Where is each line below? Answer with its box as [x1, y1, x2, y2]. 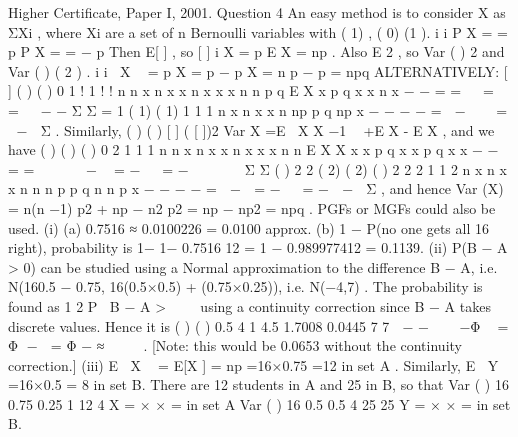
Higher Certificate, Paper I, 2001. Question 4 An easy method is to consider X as [8, 2, 506, 22]
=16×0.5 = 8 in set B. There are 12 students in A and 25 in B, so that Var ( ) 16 [8, 374, 509, 395]
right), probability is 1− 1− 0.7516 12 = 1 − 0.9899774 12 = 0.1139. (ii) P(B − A [8, 237, 508, 258]
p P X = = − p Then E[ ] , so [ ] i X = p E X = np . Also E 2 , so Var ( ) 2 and [8, 41, 505, 62]
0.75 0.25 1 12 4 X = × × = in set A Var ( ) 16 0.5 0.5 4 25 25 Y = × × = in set [8, 393, 511, 414]
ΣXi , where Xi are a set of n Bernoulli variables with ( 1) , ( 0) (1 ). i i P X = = [8, 21, 508, 42]
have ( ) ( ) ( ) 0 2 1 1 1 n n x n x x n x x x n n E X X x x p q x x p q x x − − [8, 139, 499, 160]
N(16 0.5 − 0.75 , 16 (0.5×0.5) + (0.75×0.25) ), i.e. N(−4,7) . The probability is [8, 276, 483, 297]
